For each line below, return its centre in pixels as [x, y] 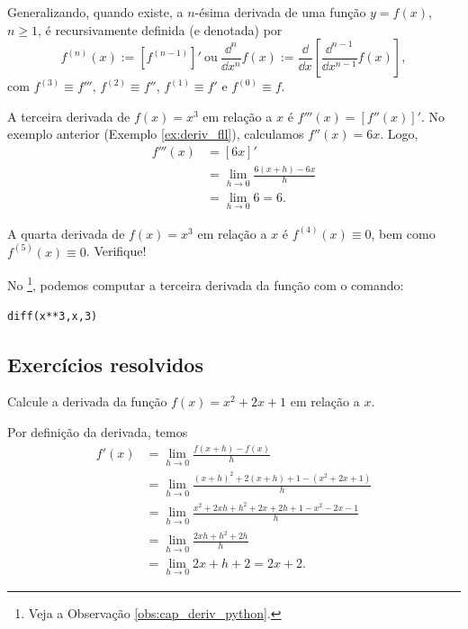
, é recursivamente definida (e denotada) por [160, 29]
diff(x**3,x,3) [53, 316]
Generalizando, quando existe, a [95, 12]
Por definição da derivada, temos [98, 432]
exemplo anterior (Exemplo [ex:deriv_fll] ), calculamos [156, 134]
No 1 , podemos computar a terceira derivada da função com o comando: [206, 284]
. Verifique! [116, 251]
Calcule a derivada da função [87, 401]
